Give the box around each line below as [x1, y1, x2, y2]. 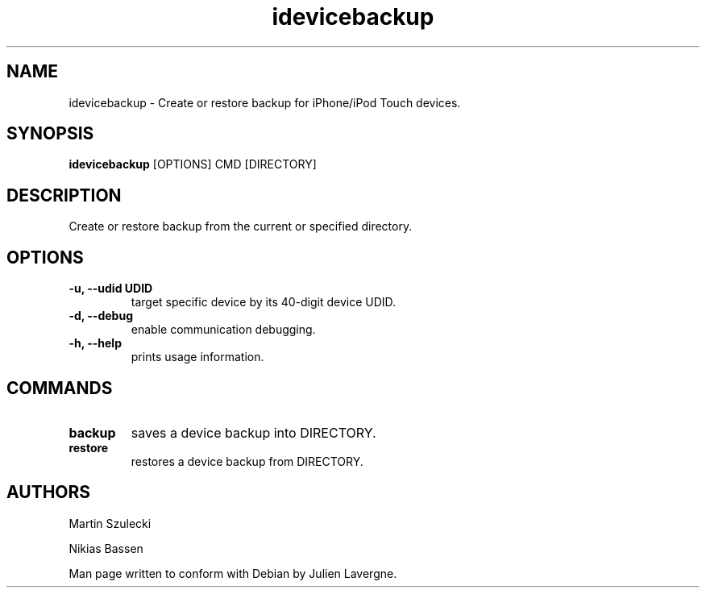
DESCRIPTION [6, 185, 122, 206]
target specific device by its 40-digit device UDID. [131, 295, 397, 309]
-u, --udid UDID [69, 281, 153, 296]
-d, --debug [69, 309, 133, 323]
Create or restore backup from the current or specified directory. [69, 219, 413, 234]
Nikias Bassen [69, 541, 143, 555]
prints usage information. [131, 350, 264, 364]
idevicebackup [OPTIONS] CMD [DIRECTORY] [69, 157, 317, 172]
